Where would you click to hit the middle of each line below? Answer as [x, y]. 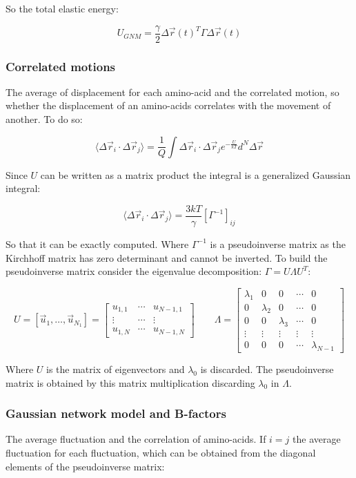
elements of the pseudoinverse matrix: [85, 466]
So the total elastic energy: [62, 8]
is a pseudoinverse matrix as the [278, 243]
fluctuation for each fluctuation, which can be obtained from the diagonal [161, 453]
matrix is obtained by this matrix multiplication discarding [130, 382]
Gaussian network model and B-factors [116, 413]
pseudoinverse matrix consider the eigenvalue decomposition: [134, 271]
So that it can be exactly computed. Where [97, 243]
